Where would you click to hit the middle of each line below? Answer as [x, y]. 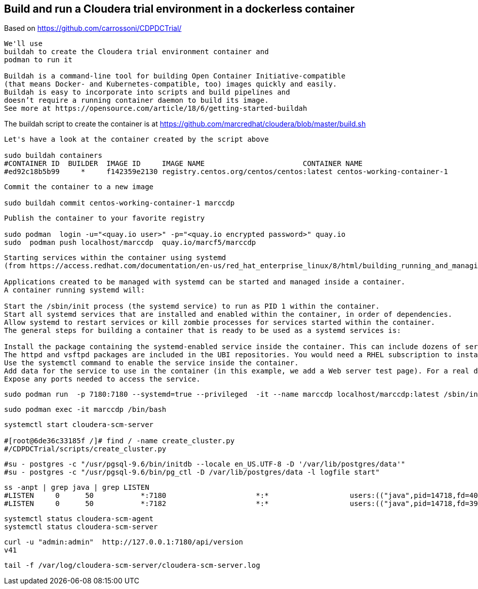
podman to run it [38, 60]
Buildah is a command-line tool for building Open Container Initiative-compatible [175, 76]
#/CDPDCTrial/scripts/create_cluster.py [85, 449]
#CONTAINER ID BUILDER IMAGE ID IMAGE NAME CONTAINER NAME [184, 164]
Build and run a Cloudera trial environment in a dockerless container [180, 9]
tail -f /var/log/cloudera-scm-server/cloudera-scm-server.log [132, 565]
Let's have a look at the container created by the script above [136, 139]
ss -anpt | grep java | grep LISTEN [77, 488]
